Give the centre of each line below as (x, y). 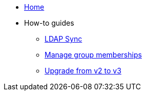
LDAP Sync (64, 39)
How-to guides (49, 23)
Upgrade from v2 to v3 (83, 71)
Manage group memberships (93, 55)
